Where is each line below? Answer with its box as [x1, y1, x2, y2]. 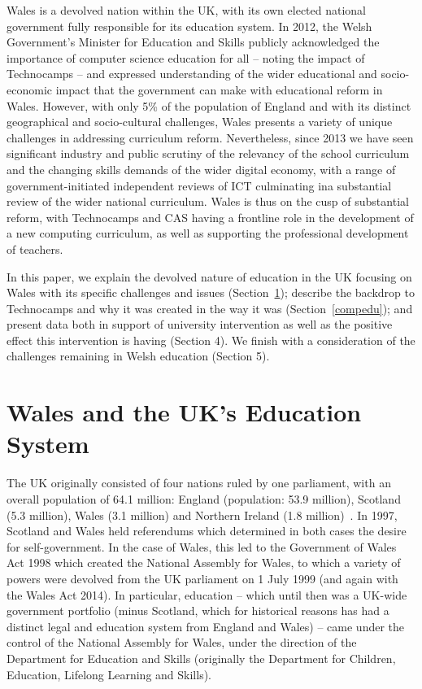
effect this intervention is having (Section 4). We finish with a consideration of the [7, 331, 415, 348]
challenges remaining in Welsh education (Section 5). [7, 347, 270, 364]
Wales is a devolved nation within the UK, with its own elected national [7, 2, 367, 18]
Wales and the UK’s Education [7, 395, 362, 429]
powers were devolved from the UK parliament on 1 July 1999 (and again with [7, 569, 398, 587]
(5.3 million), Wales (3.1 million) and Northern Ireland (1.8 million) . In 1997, [7, 506, 398, 523]
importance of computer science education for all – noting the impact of [7, 49, 365, 66]
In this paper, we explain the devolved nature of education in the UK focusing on [7, 268, 412, 285]
